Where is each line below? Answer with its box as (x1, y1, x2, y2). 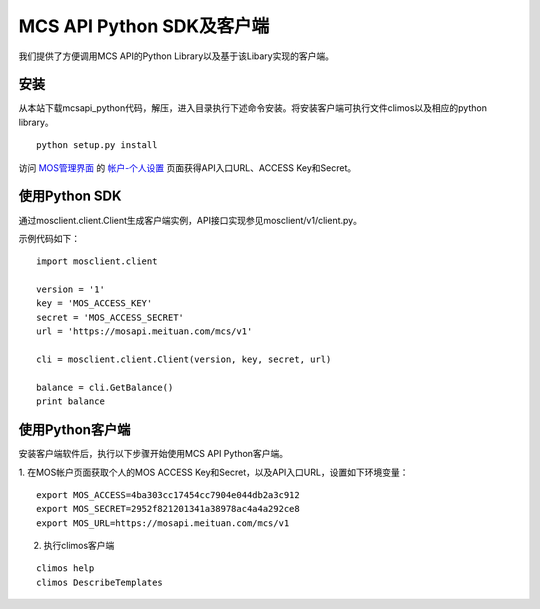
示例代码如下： (18, 232, 80, 244)
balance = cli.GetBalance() (36, 381, 174, 393)
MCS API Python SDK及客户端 (18, 15, 270, 37)
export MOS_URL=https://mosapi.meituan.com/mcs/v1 (36, 517, 290, 529)
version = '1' (36, 284, 105, 295)
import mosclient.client (36, 256, 158, 267)
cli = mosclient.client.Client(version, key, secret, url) (36, 354, 332, 365)
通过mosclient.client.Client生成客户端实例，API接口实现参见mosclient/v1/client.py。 (18, 214, 362, 226)
